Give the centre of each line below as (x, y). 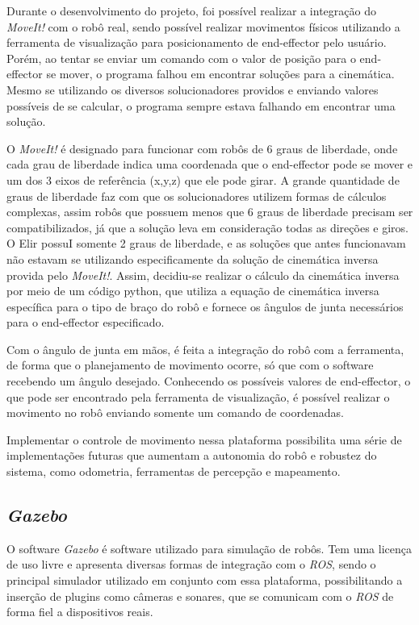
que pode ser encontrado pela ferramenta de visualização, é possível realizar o (198, 396)
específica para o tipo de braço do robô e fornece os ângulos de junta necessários (205, 306)
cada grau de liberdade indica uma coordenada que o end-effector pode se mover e (210, 164)
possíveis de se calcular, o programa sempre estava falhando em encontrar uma (201, 105)
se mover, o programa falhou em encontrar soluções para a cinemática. (220, 74)
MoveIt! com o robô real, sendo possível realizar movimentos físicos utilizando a (203, 26)
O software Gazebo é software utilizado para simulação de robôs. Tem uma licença (209, 548)
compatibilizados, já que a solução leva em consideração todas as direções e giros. (207, 227)
